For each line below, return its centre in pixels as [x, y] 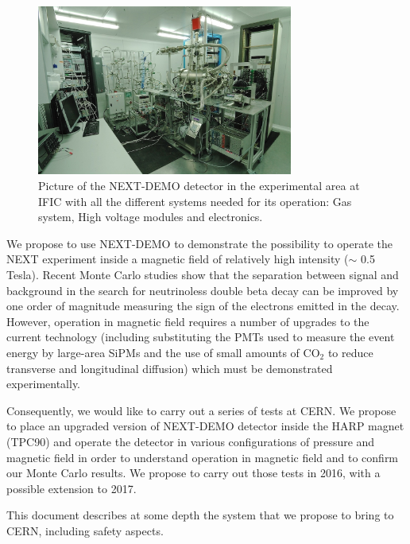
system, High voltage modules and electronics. [151, 217]
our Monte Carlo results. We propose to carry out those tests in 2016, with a [193, 473]
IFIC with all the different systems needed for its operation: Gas [195, 201]
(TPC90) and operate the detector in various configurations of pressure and [191, 441]
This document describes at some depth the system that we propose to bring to [200, 515]
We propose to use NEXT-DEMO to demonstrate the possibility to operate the [200, 243]
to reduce [350, 352]
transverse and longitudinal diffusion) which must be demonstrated [170, 368]
